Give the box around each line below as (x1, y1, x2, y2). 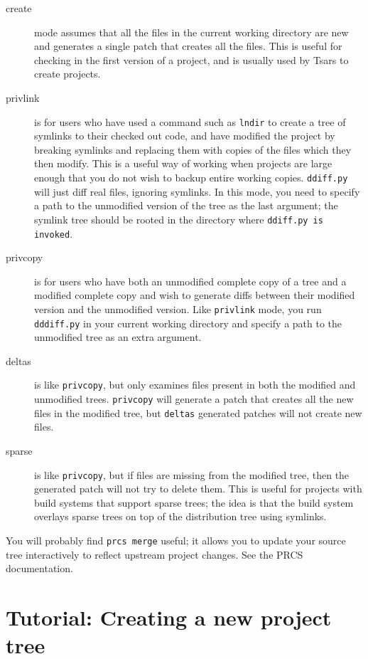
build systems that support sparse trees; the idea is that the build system (34, 495, 354, 510)
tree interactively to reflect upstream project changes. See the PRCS (6, 547, 303, 562)
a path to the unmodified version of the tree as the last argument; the (34, 198, 338, 213)
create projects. (34, 66, 101, 81)
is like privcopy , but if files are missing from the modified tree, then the (34, 467, 350, 482)
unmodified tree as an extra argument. (34, 329, 202, 344)
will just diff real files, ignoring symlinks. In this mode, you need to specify (34, 184, 360, 199)
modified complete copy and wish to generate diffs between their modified (34, 288, 355, 302)
